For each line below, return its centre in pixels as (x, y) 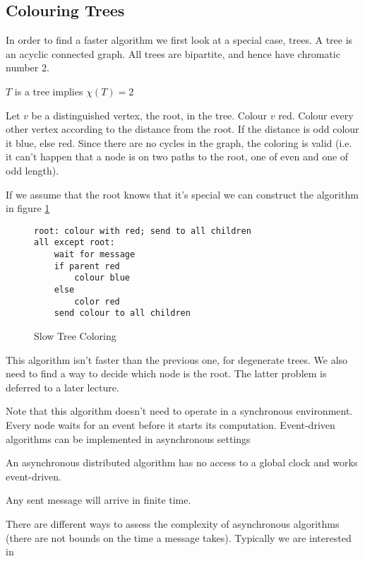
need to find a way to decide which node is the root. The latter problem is (166, 373)
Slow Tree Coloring (75, 335)
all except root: (74, 243)
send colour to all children (122, 313)
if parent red (87, 266)
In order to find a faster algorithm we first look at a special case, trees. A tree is (179, 40)
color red (97, 301)
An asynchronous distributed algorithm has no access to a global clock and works (182, 462)
